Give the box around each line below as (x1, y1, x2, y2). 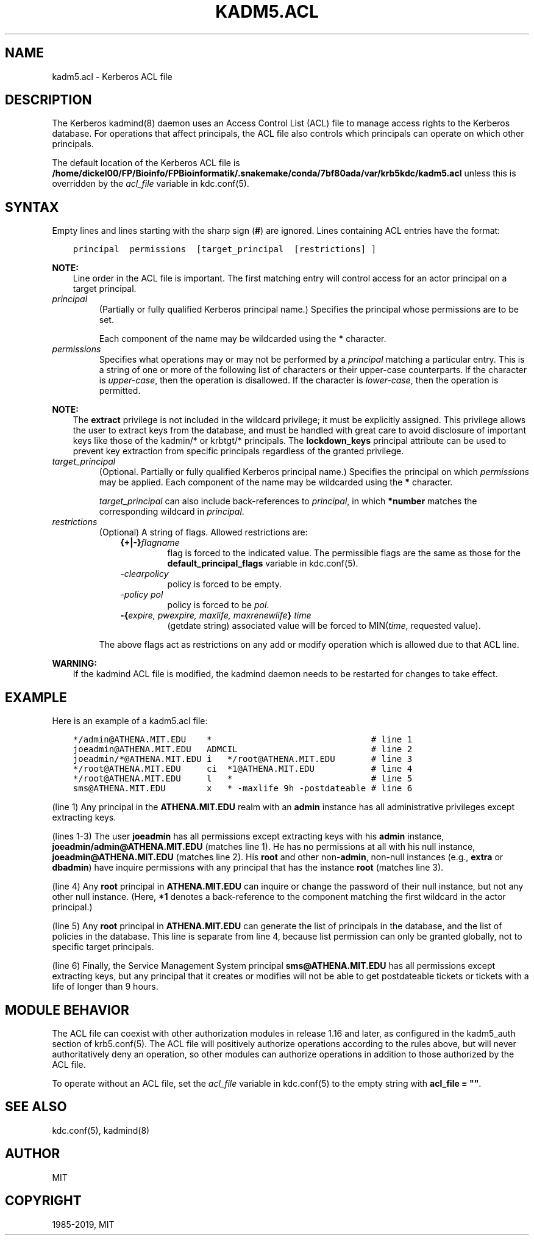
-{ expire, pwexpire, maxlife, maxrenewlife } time (120, 610, 311, 621)
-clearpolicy (120, 568, 169, 579)
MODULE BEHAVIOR (5, 1002, 129, 1018)
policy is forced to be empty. (167, 579, 282, 590)
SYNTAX (5, 199, 59, 215)
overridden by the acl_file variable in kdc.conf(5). (52, 178, 249, 189)
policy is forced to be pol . (167, 600, 269, 611)
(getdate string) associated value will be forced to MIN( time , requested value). (167, 620, 481, 631)
